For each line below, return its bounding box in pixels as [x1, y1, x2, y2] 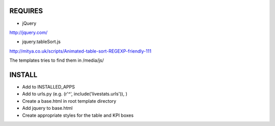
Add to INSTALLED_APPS [22, 83, 75, 90]
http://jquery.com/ [9, 29, 48, 35]
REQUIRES [9, 7, 43, 15]
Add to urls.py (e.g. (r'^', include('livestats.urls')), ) [22, 91, 127, 97]
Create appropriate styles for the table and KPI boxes [22, 112, 134, 118]
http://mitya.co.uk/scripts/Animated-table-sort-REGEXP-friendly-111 [9, 48, 152, 54]
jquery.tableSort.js [22, 38, 61, 45]
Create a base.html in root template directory [22, 98, 117, 104]
